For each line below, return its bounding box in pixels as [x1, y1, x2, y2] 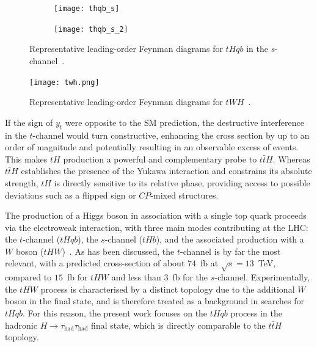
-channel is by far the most [180, 244, 281, 257]
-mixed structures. [150, 188, 219, 201]
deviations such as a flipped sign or [5, 188, 136, 201]
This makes [5, 152, 48, 165]
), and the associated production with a [156, 233, 304, 246]
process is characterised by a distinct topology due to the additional [40, 282, 295, 295]
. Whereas [272, 152, 310, 165]
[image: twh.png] [29, 78, 100, 87]
